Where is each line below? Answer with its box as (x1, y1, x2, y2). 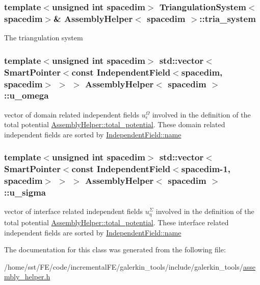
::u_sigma (4, 186, 46, 199)
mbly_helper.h (4, 271, 50, 282)
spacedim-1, (181, 162, 231, 175)
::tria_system (199, 12, 256, 25)
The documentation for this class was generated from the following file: (4, 244, 226, 255)
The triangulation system (4, 32, 83, 43)
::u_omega (4, 89, 49, 102)
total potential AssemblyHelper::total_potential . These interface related (4, 217, 229, 227)
